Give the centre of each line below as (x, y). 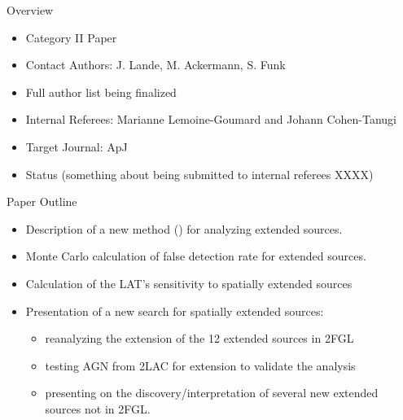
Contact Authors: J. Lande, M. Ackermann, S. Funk (156, 65)
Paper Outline (42, 201)
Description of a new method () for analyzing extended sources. (184, 228)
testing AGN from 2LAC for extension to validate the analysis (200, 365)
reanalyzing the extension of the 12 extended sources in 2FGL (199, 338)
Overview (30, 10)
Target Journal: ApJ (77, 146)
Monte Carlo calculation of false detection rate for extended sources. (196, 256)
